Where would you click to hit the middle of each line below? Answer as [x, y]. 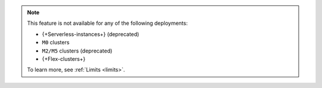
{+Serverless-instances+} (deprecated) [91, 34]
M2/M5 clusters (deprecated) [77, 51]
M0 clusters [56, 43]
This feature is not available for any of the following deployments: [107, 23]
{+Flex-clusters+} [64, 58]
